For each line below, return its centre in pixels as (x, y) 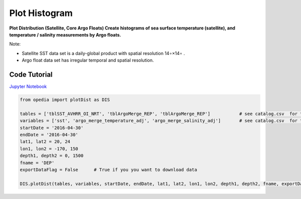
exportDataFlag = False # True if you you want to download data (109, 169)
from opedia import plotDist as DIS (65, 100)
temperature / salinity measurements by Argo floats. (65, 34)
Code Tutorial (31, 74)
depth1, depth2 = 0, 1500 (52, 156)
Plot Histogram (41, 13)
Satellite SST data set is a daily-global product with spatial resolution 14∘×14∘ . (103, 53)
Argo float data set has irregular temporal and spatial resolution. (88, 60)
